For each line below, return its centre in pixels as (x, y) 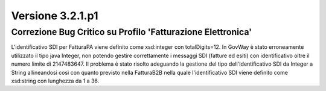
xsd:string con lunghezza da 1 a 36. (55, 81)
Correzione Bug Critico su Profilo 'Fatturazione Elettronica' (132, 32)
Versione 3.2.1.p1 (55, 16)
